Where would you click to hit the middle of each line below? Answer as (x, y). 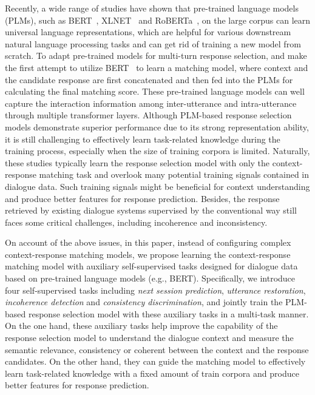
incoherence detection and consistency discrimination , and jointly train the (144, 302)
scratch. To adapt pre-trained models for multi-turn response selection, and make (156, 56)
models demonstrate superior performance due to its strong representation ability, (157, 127)
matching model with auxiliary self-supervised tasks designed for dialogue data (151, 266)
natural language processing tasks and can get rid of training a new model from (153, 43)
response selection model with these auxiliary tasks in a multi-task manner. (168, 313)
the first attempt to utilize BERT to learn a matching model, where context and (157, 67)
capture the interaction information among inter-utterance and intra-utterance (151, 103)
